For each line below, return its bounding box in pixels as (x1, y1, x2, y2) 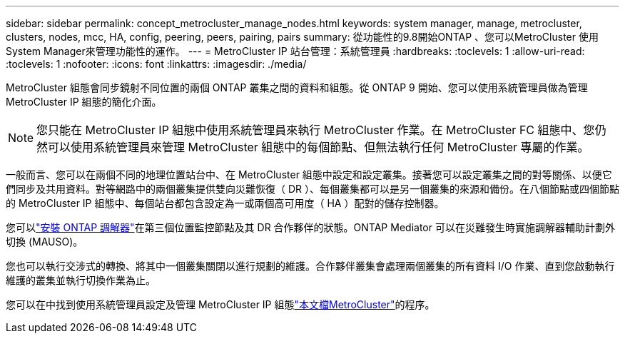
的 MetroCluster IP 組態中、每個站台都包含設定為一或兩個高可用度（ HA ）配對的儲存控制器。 (6, 197, 444, 209)
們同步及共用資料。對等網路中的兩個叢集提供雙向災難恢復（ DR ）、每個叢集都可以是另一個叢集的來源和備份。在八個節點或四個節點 (6, 183, 619, 195)
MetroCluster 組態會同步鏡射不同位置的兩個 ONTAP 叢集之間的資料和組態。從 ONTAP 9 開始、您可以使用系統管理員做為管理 (6, 81, 588, 93)
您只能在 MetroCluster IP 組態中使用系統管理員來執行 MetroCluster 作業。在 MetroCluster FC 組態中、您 (36, 123, 595, 137)
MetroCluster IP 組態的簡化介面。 (6, 96, 162, 108)
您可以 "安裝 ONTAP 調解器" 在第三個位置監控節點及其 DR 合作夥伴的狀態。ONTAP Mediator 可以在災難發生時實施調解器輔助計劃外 (6, 221, 615, 233)
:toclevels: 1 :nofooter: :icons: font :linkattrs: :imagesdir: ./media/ (6, 58, 307, 70)
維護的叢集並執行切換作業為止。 (6, 274, 156, 286)
